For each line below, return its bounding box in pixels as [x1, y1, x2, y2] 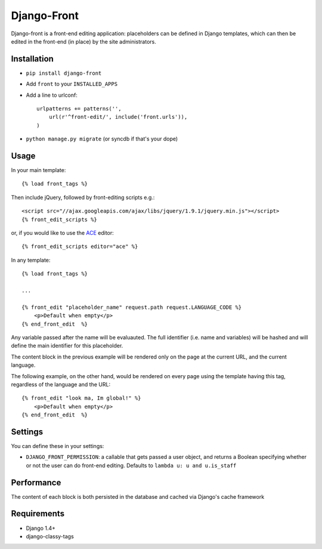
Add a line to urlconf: [26, 91, 78, 99]
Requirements [11, 508, 65, 519]
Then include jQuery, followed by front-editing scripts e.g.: [11, 194, 155, 201]
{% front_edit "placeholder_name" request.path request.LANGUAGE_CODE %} [21, 303, 242, 311]
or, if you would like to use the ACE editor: [11, 229, 114, 237]
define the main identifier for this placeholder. [11, 342, 123, 349]
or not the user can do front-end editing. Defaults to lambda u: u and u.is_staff [26, 462, 237, 469]
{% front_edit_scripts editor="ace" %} [21, 243, 138, 250]
